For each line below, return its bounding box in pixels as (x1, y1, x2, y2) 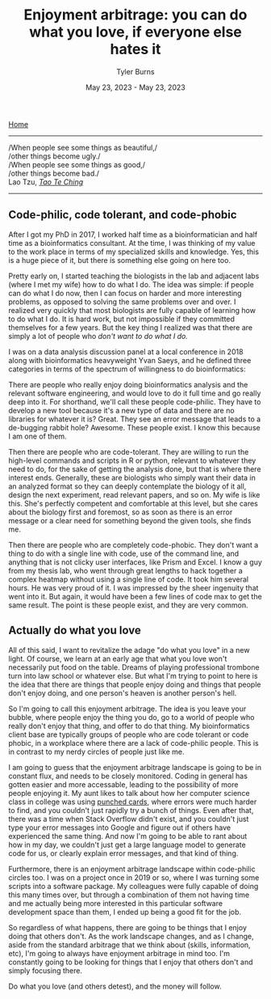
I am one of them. (8, 431, 67, 441)
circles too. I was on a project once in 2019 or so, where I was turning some (8, 872, 260, 883)
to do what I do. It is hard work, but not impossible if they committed (8, 314, 236, 324)
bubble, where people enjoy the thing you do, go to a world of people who (8, 712, 255, 722)
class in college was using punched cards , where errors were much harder (8, 797, 257, 806)
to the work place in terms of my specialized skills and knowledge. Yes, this (8, 247, 260, 256)
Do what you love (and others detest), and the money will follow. (8, 981, 222, 991)
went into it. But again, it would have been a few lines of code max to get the (8, 591, 262, 601)
